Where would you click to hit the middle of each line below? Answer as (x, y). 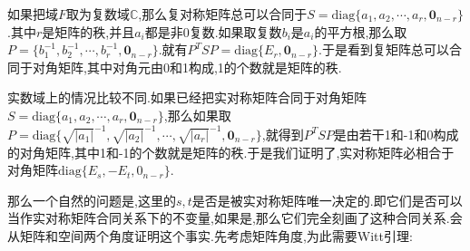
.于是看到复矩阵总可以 (384, 49)
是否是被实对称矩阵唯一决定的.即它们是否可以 (327, 200)
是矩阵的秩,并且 (88, 31)
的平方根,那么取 (361, 31)
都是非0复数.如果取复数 (213, 31)
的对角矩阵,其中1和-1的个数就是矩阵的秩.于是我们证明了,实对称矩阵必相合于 (231, 152)
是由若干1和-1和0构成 (396, 134)
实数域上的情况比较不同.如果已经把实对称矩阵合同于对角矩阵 (187, 97)
